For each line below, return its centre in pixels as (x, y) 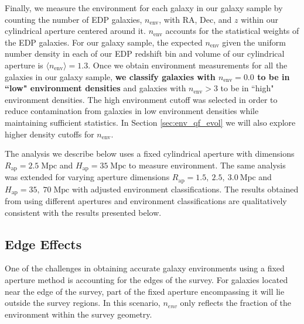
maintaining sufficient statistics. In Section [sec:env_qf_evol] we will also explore (150, 122)
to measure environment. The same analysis (207, 165)
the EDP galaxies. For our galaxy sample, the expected (104, 42)
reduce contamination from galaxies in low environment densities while (132, 111)
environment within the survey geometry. (78, 314)
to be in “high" (247, 88)
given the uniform (254, 42)
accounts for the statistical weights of (232, 31)
